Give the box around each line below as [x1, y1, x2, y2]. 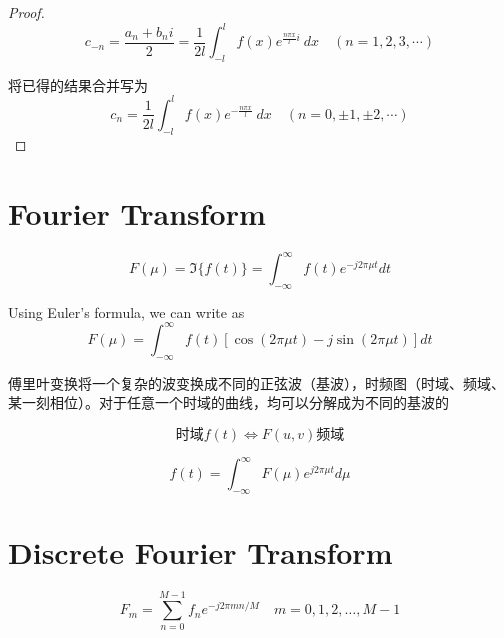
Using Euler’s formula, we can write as [8, 301, 245, 322]
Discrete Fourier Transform [8, 532, 393, 573]
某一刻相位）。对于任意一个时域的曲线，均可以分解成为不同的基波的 [8, 392, 449, 413]
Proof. [8, 2, 45, 22]
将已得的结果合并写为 [8, 74, 148, 95]
